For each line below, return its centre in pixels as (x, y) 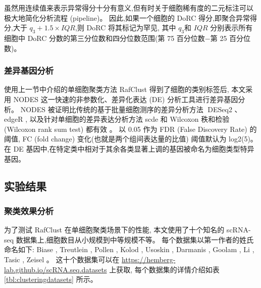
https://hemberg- (149, 259)
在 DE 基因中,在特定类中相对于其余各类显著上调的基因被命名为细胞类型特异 (129, 148)
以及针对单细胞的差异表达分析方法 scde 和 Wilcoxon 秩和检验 (129, 119)
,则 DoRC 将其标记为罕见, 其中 (125, 28)
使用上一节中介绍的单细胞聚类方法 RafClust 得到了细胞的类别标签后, (117, 89)
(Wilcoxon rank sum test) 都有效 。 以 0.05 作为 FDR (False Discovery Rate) (126, 129)
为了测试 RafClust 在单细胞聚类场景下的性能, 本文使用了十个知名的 (114, 230)
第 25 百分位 (230, 38)
